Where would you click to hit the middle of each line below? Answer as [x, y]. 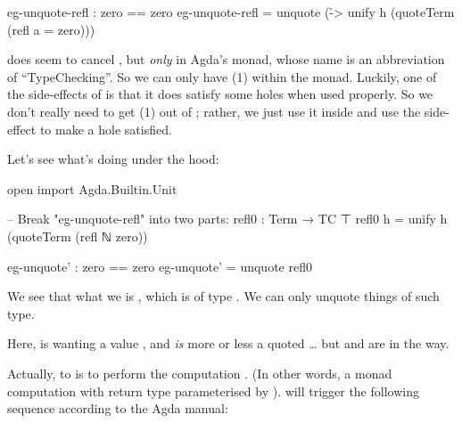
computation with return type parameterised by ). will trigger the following [213, 390]
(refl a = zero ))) [51, 29]
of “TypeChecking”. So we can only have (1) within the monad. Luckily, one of [222, 76]
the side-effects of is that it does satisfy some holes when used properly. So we [220, 94]
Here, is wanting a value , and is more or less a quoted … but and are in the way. [228, 343]
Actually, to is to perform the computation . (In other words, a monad [200, 373]
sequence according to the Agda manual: [118, 408]
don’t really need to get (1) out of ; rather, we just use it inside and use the [214, 111]
